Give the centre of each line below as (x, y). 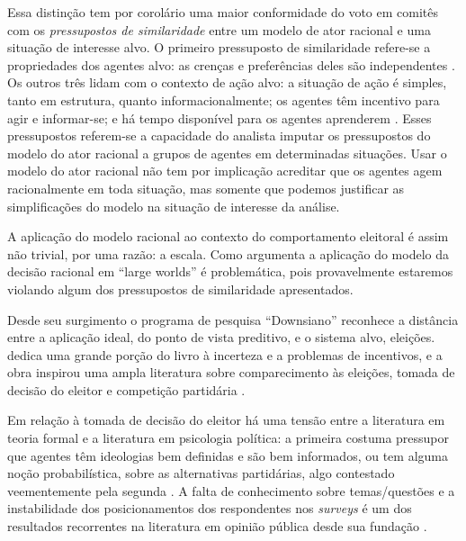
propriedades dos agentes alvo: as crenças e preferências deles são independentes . (231, 64)
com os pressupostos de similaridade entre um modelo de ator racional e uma (219, 29)
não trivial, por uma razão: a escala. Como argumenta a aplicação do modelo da (228, 253)
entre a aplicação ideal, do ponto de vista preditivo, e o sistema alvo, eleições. (221, 337)
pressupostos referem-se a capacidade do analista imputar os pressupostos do (219, 135)
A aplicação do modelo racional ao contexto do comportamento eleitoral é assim (228, 236)
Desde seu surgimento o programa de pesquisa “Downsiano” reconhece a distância (233, 319)
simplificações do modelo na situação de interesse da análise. (174, 206)
